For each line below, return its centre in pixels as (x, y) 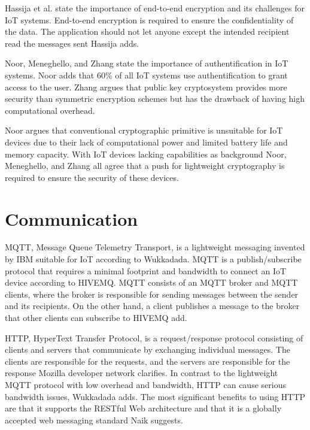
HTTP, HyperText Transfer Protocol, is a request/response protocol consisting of (154, 337)
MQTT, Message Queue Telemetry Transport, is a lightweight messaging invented (155, 247)
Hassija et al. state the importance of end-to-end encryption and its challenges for (155, 8)
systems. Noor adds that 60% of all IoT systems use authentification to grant (146, 75)
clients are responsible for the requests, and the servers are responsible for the (148, 361)
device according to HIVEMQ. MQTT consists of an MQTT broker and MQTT (151, 282)
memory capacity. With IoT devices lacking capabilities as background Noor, (146, 154)
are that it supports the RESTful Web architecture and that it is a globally (143, 408)
